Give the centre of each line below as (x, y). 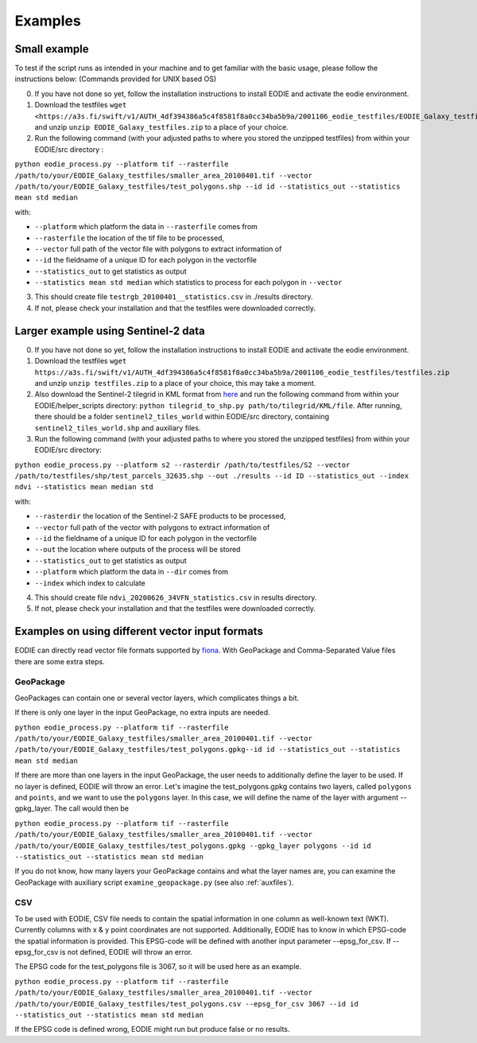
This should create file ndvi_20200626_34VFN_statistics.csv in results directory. (176, 597)
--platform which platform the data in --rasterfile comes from (146, 227)
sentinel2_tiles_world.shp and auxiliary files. (118, 428)
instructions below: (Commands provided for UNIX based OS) (116, 79)
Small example (52, 49)
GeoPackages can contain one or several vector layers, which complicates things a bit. (157, 698)
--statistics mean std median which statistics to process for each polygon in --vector (188, 282)
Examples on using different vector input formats (139, 631)
